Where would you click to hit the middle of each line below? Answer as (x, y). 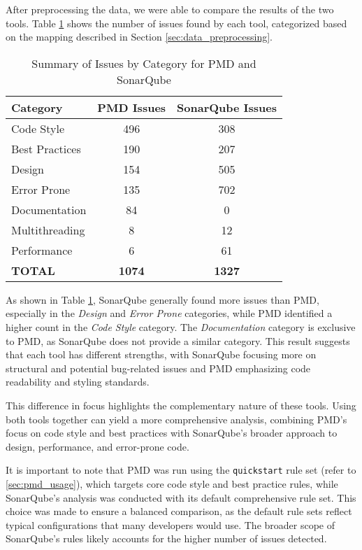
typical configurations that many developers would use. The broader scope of (171, 524)
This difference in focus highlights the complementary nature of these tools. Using (181, 405)
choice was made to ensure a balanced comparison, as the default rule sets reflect (179, 511)
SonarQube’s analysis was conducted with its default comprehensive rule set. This (181, 497)
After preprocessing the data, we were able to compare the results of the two (170, 9)
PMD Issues (132, 107)
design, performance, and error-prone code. (97, 446)
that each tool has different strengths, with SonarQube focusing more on (161, 354)
